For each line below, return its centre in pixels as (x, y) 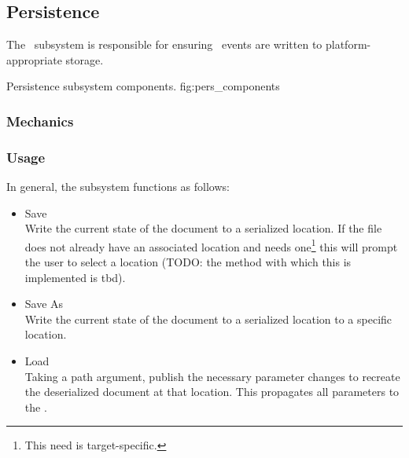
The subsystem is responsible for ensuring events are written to (164, 44)
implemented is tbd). (75, 277)
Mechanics (40, 121)
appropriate (34, 59)
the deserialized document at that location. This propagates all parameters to (212, 392)
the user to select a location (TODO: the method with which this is (188, 262)
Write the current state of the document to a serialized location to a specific (208, 319)
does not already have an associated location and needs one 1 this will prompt (211, 245)
